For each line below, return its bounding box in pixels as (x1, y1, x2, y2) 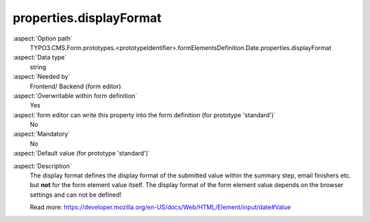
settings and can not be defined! (29, 190, 122, 199)
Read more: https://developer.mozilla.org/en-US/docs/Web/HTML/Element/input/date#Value (29, 203, 291, 212)
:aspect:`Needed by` (12, 73, 71, 81)
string (29, 62, 47, 71)
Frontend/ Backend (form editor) (29, 82, 121, 90)
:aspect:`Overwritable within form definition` (12, 91, 138, 99)
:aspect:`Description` (12, 162, 72, 170)
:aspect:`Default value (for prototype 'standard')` (12, 149, 151, 158)
